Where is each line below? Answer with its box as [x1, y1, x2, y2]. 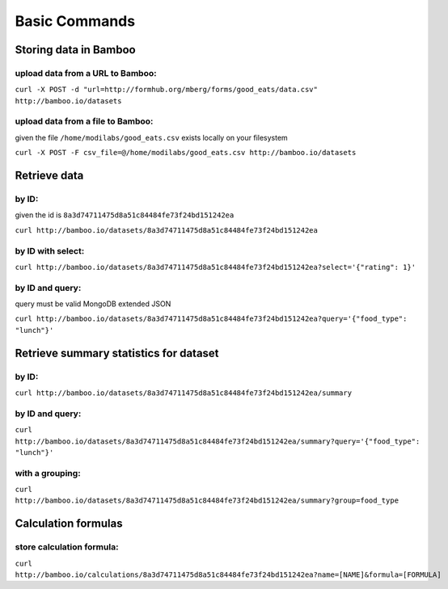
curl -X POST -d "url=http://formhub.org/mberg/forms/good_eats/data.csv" [15, 85, 319, 95]
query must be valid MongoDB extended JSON [15, 299, 171, 309]
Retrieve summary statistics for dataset [15, 346, 219, 360]
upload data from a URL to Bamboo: [15, 67, 157, 78]
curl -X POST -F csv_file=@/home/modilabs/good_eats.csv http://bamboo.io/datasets [15, 148, 357, 158]
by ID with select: [15, 245, 85, 256]
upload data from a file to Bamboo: [15, 116, 154, 127]
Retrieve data [15, 169, 84, 183]
